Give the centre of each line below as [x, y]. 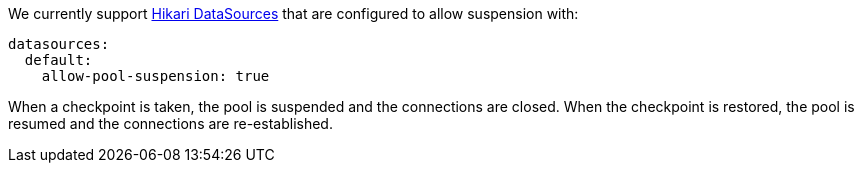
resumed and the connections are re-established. [170, 123]
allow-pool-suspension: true [155, 76]
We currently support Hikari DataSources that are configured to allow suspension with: [293, 13]
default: [58, 60]
